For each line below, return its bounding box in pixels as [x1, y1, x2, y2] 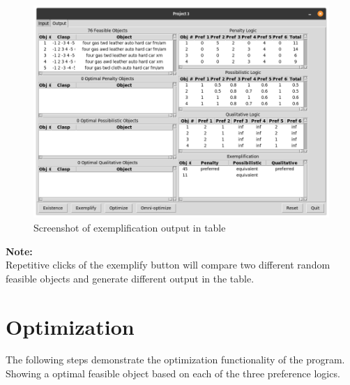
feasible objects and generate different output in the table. [6, 271, 254, 285]
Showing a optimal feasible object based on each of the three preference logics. [6, 366, 340, 381]
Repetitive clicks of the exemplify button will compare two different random [6, 257, 330, 272]
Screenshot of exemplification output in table [33, 220, 226, 234]
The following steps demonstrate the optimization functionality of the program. [6, 352, 345, 367]
